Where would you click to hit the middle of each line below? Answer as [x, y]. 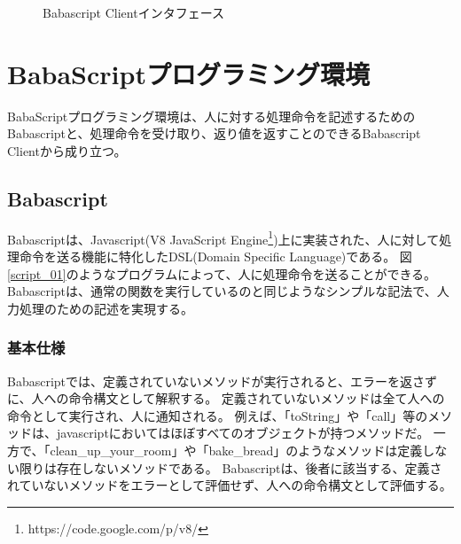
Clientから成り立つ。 [67, 150]
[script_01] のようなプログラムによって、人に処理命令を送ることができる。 [222, 273]
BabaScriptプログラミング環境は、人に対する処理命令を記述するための [211, 116]
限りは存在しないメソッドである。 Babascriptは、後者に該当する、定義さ [230, 467]
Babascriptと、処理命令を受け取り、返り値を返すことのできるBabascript [214, 133]
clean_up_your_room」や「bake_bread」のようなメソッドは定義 [236, 450]
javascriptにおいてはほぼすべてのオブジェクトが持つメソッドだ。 [243, 433]
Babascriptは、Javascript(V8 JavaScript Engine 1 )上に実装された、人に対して [223, 237]
